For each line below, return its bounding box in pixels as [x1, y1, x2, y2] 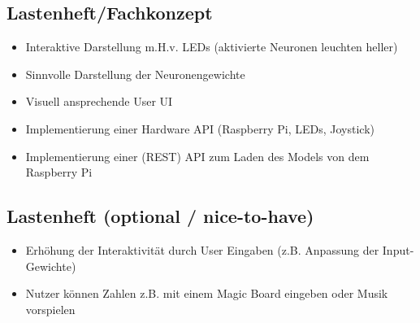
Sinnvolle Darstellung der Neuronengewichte [25, 65, 245, 82]
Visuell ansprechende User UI [25, 93, 173, 110]
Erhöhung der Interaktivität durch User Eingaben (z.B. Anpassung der [25, 241, 379, 258]
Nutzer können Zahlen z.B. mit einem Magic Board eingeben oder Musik [25, 285, 388, 302]
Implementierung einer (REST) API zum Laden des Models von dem [25, 147, 370, 164]
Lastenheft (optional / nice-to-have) [6, 203, 314, 229]
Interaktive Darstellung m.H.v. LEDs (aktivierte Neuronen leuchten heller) [25, 38, 398, 55]
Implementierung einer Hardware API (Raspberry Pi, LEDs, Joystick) [25, 120, 375, 137]
